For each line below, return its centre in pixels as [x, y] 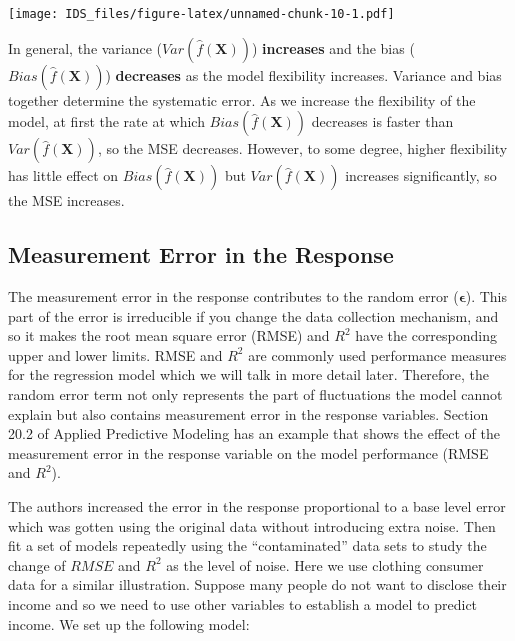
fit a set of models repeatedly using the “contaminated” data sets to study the [247, 545]
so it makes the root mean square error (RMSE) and [169, 335]
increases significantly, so [421, 175]
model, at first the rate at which [106, 121]
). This [486, 296]
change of [37, 564]
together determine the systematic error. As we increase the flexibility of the [242, 99]
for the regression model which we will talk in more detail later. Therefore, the [249, 374]
